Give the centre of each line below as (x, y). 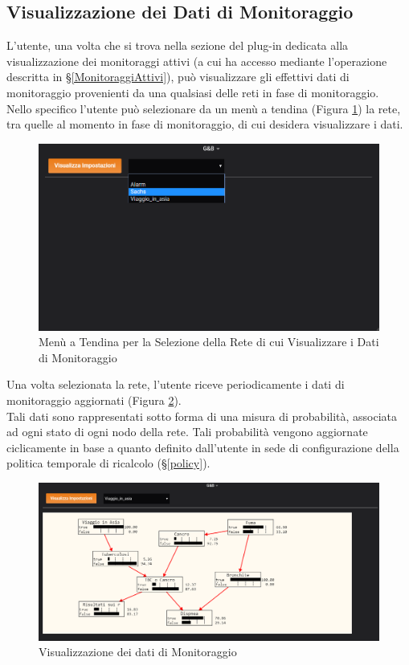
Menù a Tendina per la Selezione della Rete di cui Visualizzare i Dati (209, 342)
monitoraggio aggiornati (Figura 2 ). (94, 400)
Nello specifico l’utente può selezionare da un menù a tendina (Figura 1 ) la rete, (204, 108)
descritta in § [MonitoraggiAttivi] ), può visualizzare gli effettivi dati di (178, 77)
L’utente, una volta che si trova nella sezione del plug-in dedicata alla (178, 45)
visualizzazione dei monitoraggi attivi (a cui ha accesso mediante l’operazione (197, 61)
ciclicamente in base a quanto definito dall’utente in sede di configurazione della (203, 447)
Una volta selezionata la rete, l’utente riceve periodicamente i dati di (176, 384)
